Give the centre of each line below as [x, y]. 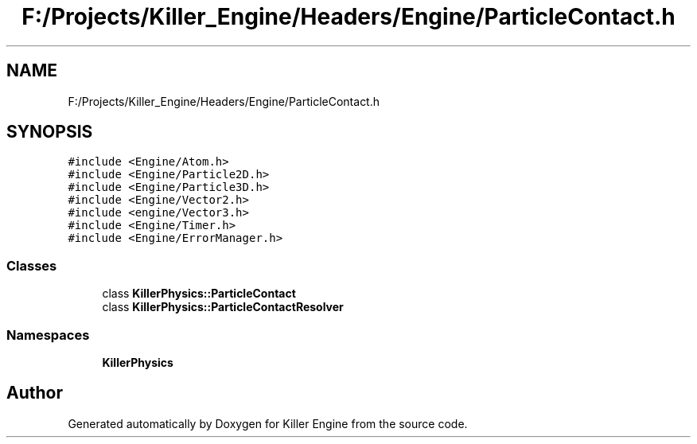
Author [35, 393]
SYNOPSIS [50, 132]
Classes [32, 265]
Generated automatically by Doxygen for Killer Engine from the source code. [268, 423]
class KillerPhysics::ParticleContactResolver [223, 307]
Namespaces [48, 335]
